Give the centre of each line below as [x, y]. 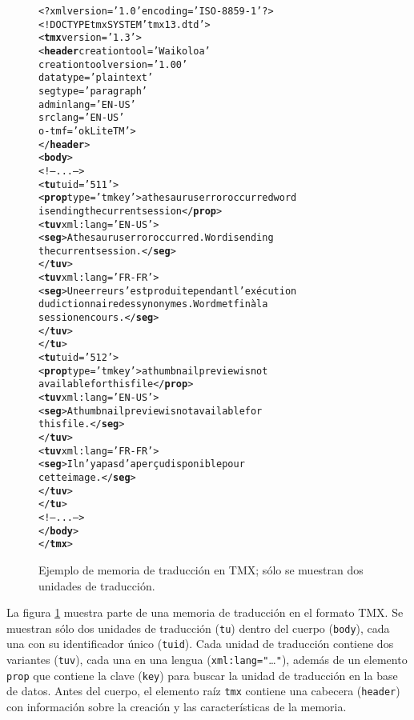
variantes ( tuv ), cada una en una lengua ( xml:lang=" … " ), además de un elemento [207, 659]
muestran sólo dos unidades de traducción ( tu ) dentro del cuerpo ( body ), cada [198, 628]
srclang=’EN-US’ [82, 118]
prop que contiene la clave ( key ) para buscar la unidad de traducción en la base [202, 675]
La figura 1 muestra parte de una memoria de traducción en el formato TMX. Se [205, 612]
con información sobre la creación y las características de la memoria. [177, 706]
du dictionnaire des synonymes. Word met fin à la [153, 304]
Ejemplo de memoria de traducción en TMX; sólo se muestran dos [201, 569]
